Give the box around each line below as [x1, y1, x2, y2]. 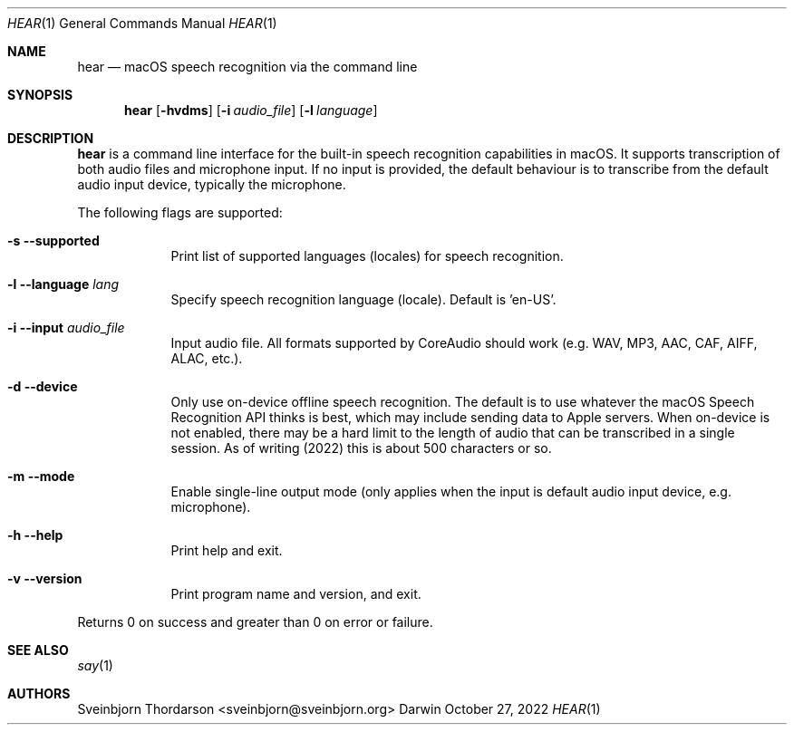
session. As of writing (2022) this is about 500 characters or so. [170, 440, 552, 456]
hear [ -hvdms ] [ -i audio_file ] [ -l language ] [124, 102, 378, 118]
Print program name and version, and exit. [170, 586, 421, 602]
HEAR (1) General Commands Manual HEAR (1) [7, 15, 277, 31]
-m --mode [7, 468, 75, 484]
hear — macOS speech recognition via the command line [77, 59, 418, 74]
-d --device [7, 379, 78, 394]
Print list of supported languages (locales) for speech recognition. [170, 248, 564, 264]
